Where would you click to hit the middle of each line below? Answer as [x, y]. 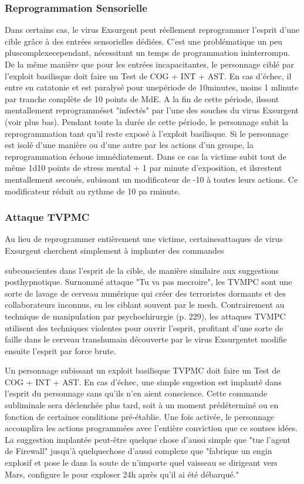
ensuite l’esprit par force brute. [60, 350]
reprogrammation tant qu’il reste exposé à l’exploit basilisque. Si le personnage [147, 133]
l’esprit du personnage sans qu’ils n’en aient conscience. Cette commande [136, 393]
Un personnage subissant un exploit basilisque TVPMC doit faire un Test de [143, 370]
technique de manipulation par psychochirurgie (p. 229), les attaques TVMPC [145, 316]
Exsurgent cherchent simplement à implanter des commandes [114, 250]
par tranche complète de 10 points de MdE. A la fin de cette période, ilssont [142, 98]
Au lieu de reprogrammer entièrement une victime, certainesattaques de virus [144, 239]
